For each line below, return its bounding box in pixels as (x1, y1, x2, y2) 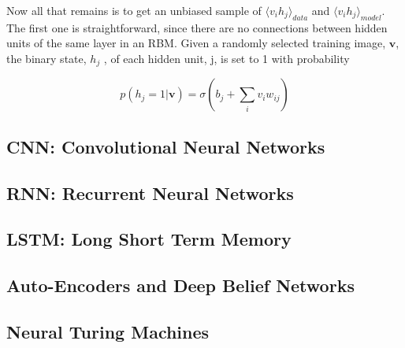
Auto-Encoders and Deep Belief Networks (6, 273, 355, 298)
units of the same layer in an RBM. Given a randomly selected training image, (6, 35, 386, 51)
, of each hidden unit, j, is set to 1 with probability (103, 50, 350, 66)
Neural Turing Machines (6, 319, 210, 343)
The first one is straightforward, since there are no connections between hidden (6, 19, 388, 35)
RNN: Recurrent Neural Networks (6, 180, 294, 205)
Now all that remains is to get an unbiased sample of (6, 2, 262, 18)
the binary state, (6, 50, 87, 66)
